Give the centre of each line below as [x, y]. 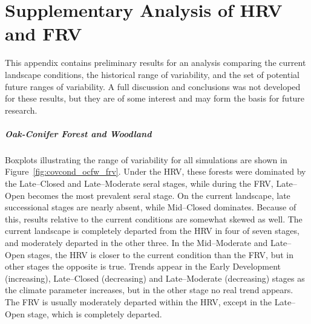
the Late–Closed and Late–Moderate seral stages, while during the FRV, [139, 183]
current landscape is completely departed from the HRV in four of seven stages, [152, 231]
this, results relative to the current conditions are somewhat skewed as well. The [154, 219]
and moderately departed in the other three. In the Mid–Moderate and [136, 242]
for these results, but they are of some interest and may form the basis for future [155, 98]
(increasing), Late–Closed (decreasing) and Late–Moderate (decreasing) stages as [155, 278]
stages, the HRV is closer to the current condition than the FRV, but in [161, 254]
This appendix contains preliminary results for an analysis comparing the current [155, 63]
